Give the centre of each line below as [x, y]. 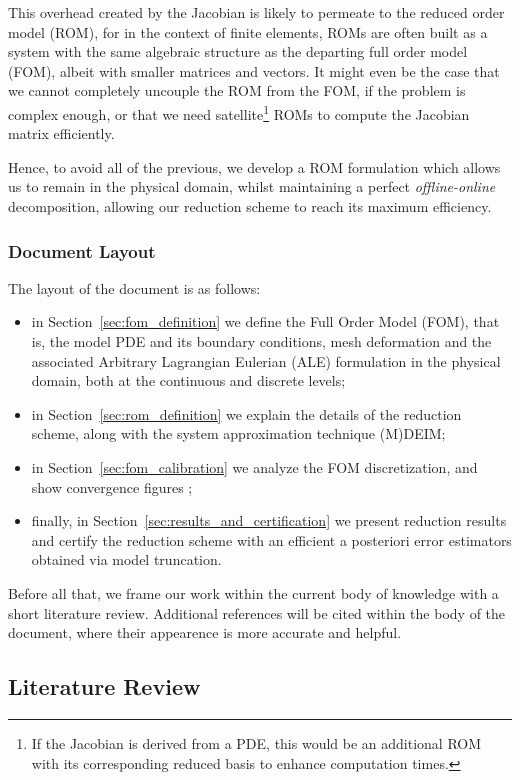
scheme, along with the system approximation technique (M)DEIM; [238, 433]
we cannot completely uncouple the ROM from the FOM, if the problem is [237, 90]
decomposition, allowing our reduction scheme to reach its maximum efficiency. [250, 206]
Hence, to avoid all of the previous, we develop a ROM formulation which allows [254, 166]
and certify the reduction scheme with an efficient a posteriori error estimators [271, 539]
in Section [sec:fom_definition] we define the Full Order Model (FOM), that [265, 321]
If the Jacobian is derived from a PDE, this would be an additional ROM [256, 742]
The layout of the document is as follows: [134, 287]
